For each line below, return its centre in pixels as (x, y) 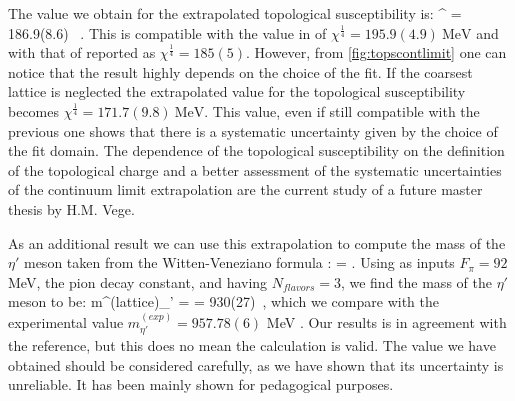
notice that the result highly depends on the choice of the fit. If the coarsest (240, 71)
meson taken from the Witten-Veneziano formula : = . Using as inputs (239, 262)
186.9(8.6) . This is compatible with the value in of (167, 32)
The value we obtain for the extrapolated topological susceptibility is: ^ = (235, 13)
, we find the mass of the (416, 281)
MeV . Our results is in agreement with (386, 321)
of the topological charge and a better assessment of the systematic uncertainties (255, 169)
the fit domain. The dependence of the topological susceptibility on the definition (256, 150)
